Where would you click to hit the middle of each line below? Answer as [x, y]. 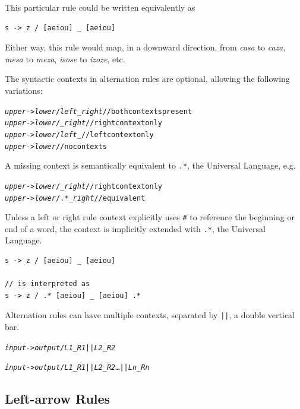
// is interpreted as [48, 284]
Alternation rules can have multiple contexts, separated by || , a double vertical [150, 315]
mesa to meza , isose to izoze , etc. [65, 58]
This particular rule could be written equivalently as [100, 7]
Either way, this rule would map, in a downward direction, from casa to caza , [145, 47]
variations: [24, 90]
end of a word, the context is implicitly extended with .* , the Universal [135, 228]
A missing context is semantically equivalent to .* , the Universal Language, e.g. [150, 165]
